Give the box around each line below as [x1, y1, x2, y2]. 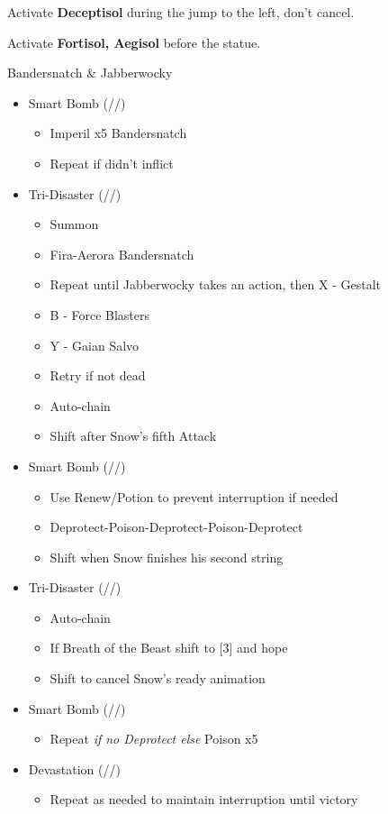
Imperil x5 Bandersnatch [50, 123, 187, 142]
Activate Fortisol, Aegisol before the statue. [7, 32, 261, 51]
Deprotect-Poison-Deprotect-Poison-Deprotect [50, 517, 303, 536]
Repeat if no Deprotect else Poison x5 [50, 729, 258, 748]
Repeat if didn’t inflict [50, 153, 174, 172]
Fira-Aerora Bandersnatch [50, 244, 194, 263]
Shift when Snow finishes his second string [50, 547, 284, 566]
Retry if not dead [50, 366, 146, 385]
